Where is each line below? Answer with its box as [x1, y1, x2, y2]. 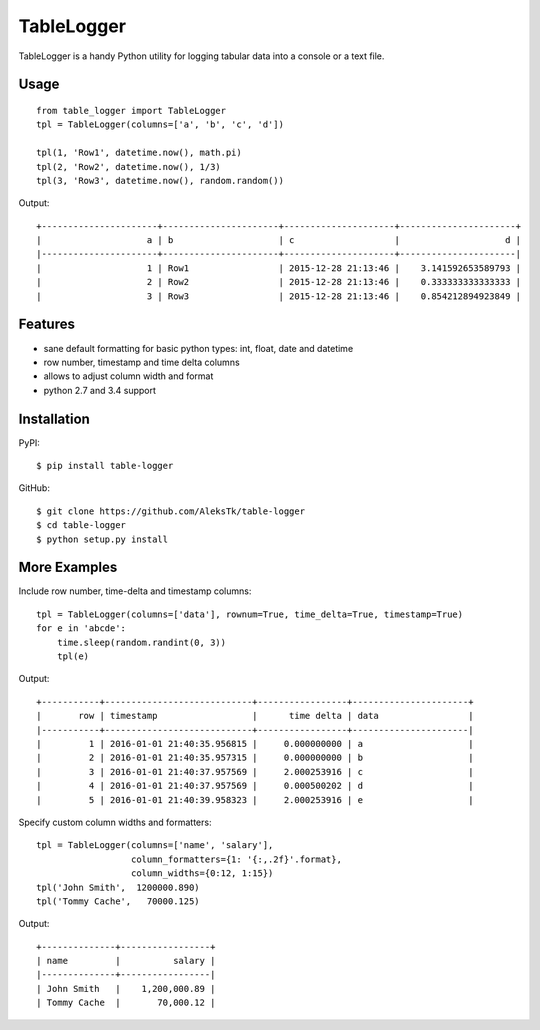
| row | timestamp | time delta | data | [36, 710, 474, 722]
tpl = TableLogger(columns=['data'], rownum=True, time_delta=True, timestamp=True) [36, 608, 464, 620]
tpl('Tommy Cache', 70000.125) [36, 895, 200, 907]
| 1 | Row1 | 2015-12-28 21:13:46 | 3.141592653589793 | [36, 262, 522, 274]
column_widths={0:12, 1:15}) [130, 868, 274, 879]
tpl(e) [56, 651, 90, 662]
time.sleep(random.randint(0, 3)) [56, 636, 227, 648]
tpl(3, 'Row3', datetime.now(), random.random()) [36, 175, 285, 186]
